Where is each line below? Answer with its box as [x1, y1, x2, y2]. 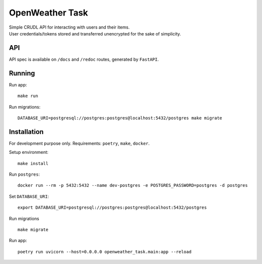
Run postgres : [9, 171, 40, 177]
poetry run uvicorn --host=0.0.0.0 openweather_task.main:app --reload [17, 249, 192, 254]
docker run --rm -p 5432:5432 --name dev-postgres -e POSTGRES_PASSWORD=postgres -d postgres [17, 182, 248, 188]
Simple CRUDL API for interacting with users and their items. [9, 24, 130, 30]
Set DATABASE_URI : [9, 193, 49, 199]
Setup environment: [9, 149, 49, 155]
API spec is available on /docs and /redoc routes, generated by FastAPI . [9, 56, 159, 62]
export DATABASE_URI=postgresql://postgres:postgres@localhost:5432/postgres [17, 205, 207, 211]
